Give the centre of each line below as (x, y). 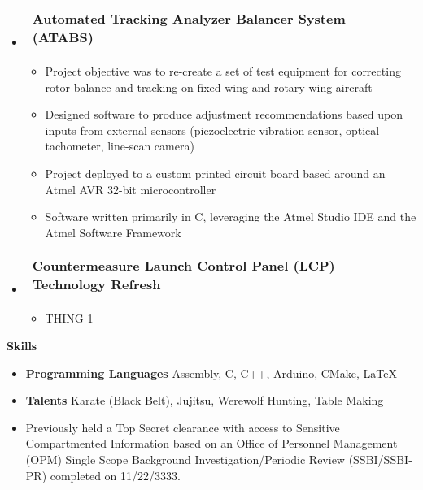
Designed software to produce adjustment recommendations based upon (224, 114)
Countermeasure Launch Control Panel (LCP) (183, 266)
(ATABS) (63, 37)
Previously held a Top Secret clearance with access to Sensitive (183, 427)
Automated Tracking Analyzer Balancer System (189, 18)
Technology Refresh (96, 284)
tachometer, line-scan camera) (120, 146)
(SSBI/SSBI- (380, 459)
